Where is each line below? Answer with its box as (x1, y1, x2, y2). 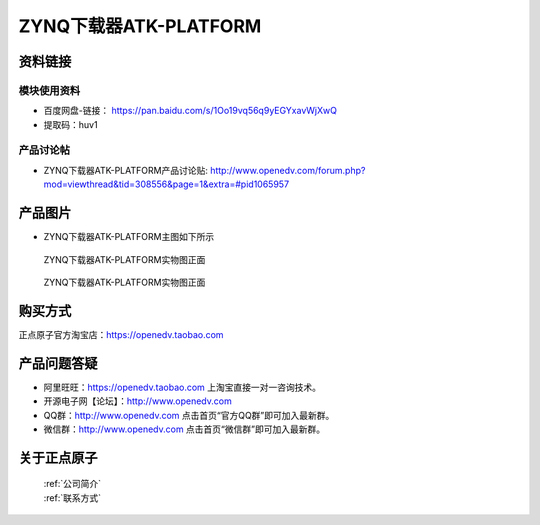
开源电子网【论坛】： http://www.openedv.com (43, 395, 232, 407)
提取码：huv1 (43, 118, 99, 130)
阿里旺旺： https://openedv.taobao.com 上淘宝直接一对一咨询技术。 (43, 381, 322, 393)
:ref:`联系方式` (43, 491, 102, 504)
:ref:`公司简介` (43, 478, 102, 490)
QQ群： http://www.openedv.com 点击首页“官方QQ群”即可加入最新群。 (43, 409, 335, 421)
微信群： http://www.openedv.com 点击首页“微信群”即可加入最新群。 (43, 423, 325, 435)
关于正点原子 (18, 449, 98, 466)
